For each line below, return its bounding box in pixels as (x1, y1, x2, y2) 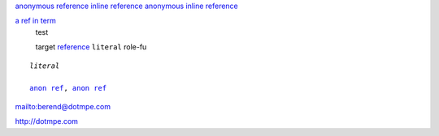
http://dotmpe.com (15, 117, 79, 126)
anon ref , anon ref (29, 83, 107, 93)
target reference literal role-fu (35, 42, 147, 52)
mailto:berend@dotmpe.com (15, 101, 111, 111)
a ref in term (15, 16, 57, 26)
